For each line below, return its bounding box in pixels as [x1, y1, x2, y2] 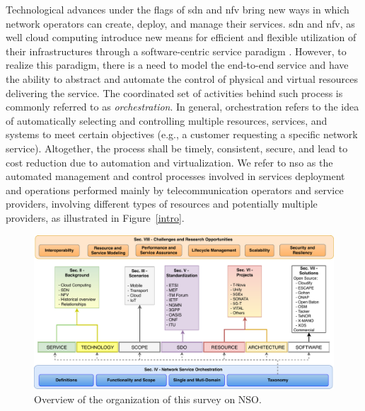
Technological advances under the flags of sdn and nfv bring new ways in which [6, 2, 349, 16]
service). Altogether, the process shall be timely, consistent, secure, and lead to [6, 140, 348, 155]
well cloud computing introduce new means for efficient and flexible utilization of [6, 30, 357, 45]
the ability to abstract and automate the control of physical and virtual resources [6, 71, 358, 86]
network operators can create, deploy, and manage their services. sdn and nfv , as [6, 16, 355, 30]
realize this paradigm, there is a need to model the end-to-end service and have [6, 57, 349, 72]
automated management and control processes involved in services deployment [6, 169, 345, 184]
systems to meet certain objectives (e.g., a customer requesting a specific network [6, 127, 358, 142]
